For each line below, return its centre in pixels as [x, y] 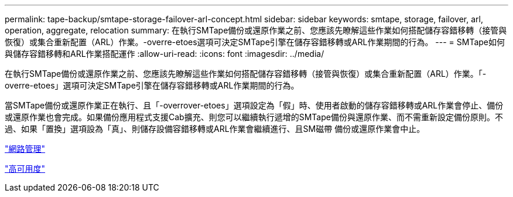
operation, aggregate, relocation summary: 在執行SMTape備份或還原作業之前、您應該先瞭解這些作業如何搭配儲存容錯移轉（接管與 [256, 30]
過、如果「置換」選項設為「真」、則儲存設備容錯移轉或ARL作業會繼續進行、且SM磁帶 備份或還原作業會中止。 [215, 129]
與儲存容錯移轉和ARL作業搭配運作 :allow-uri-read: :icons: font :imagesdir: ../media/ [165, 54]
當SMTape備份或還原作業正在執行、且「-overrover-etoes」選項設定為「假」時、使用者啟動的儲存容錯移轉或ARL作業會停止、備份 [254, 105]
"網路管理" [25, 149]
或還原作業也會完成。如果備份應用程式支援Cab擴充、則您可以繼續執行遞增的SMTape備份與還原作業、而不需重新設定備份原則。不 [254, 117]
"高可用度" [25, 169]
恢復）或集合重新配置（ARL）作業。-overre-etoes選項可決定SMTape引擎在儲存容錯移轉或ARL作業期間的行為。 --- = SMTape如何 [255, 42]
